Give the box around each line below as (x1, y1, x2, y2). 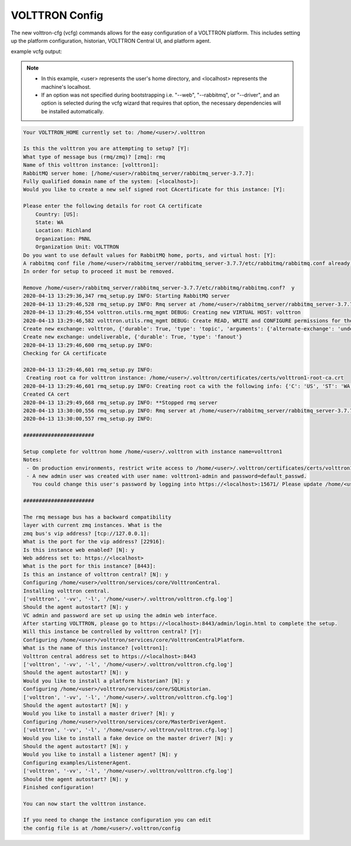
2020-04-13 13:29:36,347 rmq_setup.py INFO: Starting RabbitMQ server (23, 293, 230, 300)
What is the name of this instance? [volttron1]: (23, 645, 168, 652)
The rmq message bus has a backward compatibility (23, 514, 172, 521)
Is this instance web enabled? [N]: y (23, 546, 135, 553)
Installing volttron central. (23, 587, 110, 594)
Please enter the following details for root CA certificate (23, 202, 202, 209)
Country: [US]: (35, 211, 79, 218)
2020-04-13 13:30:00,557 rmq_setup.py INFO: (23, 415, 153, 422)
